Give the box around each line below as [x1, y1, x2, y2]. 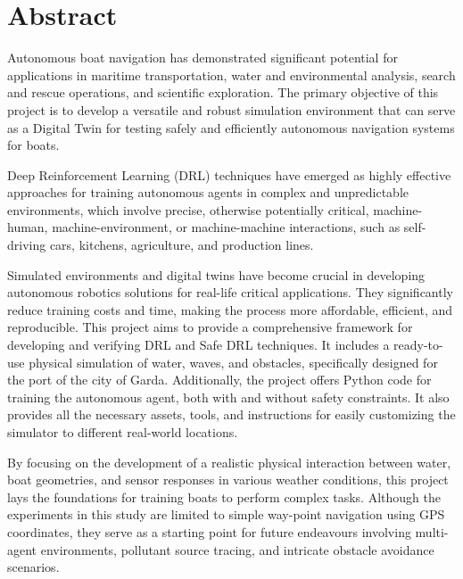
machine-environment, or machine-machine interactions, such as [52, 218, 401, 236]
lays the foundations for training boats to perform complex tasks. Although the [7, 487, 441, 506]
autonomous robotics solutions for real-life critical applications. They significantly [7, 283, 453, 302]
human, [7, 218, 48, 236]
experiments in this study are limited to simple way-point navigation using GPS [7, 505, 445, 524]
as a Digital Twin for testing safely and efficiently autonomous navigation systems [7, 118, 455, 136]
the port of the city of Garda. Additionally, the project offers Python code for [7, 370, 432, 389]
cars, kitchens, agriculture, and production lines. [49, 236, 314, 254]
